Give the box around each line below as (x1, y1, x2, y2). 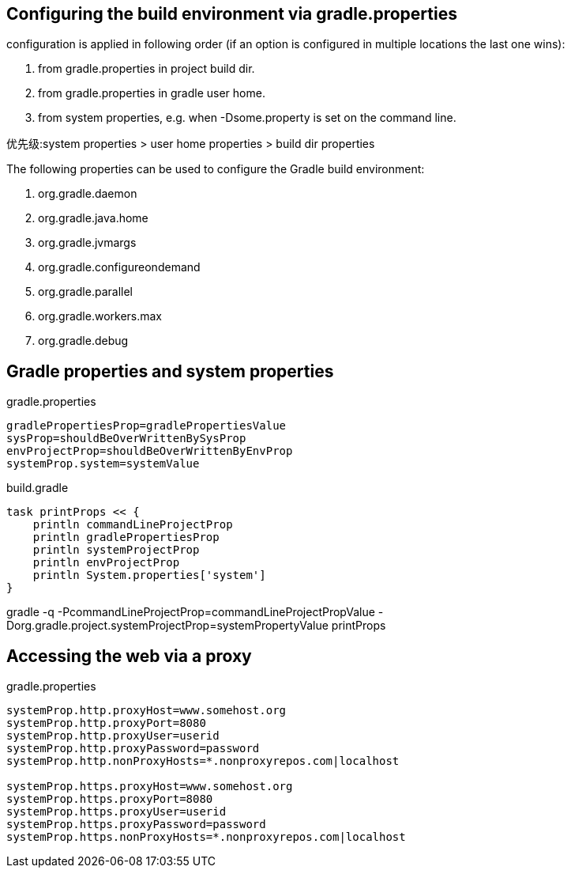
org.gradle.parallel (38, 285, 133, 299)
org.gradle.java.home (38, 211, 148, 225)
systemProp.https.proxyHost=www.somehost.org (6, 780, 293, 793)
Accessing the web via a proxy (6, 645, 252, 666)
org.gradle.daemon (38, 187, 137, 201)
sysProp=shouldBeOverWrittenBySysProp (6, 432, 246, 445)
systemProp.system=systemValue (6, 457, 200, 471)
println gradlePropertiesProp (32, 531, 220, 544)
